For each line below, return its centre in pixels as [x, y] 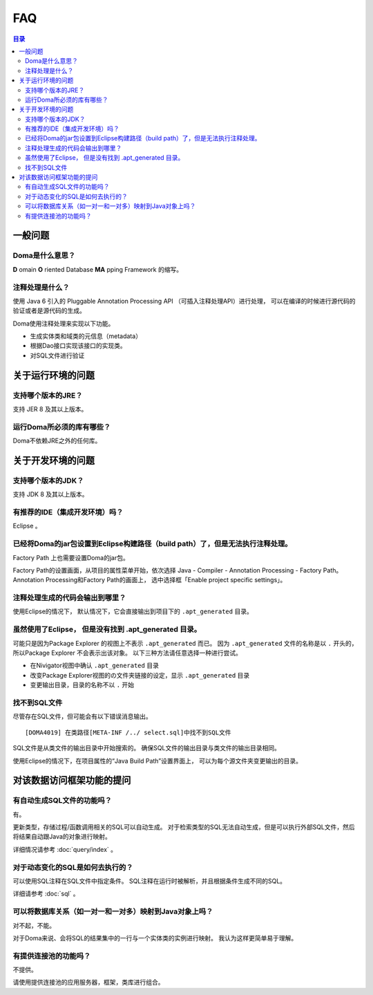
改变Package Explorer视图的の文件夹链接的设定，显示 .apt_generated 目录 [140, 675]
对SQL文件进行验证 [57, 355]
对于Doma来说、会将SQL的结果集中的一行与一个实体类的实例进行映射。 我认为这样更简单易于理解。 [155, 938]
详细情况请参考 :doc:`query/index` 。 [65, 849]
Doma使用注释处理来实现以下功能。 [64, 323]
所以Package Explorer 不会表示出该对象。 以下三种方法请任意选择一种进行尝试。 [127, 653]
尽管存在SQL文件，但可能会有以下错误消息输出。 [82, 716]
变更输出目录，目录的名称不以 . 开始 [82, 685]
